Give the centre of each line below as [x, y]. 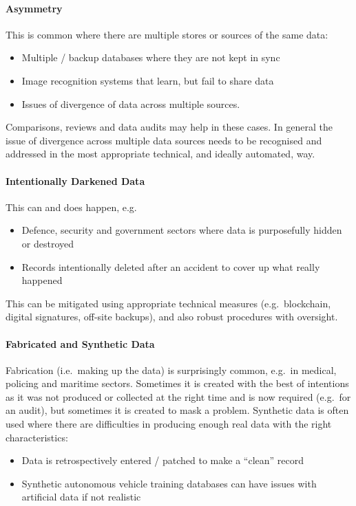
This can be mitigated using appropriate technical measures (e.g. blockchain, [168, 303]
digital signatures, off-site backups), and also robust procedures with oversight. [172, 317]
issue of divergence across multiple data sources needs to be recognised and [164, 140]
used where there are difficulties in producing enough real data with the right [169, 424]
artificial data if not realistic [81, 497]
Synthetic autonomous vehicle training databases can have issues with [169, 483]
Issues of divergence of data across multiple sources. [131, 103]
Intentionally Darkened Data [75, 180]
